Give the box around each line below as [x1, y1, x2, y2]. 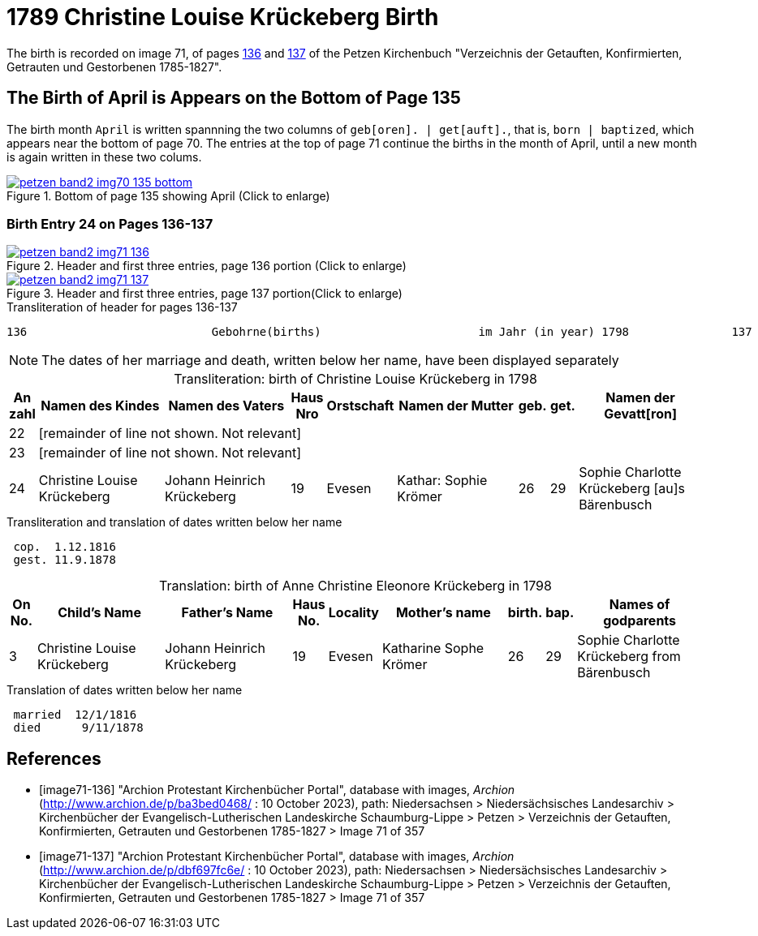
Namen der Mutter [398, 397, 514, 414]
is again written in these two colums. [6, 149, 202, 164]
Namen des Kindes [41, 397, 160, 414]
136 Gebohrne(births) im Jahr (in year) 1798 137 [6, 325, 752, 339]
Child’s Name [58, 604, 141, 621]
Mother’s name [395, 604, 491, 621]
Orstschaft [326, 397, 394, 414]
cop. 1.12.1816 [13, 540, 116, 554]
